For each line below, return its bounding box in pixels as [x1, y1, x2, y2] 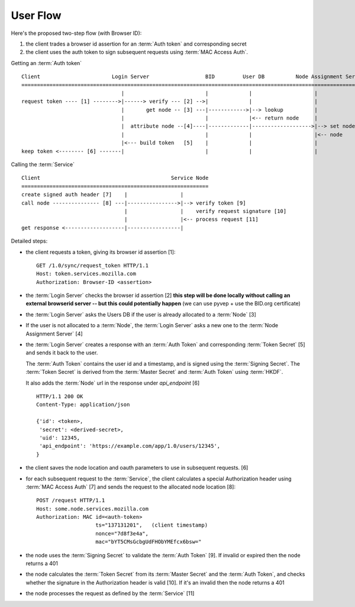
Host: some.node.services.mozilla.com [36, 505, 149, 512]
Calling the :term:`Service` [11, 161, 75, 168]
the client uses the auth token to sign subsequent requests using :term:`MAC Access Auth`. [25, 49, 248, 56]
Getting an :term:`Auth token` [11, 59, 82, 66]
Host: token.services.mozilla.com [36, 270, 136, 277]
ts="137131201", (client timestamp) [95, 522, 208, 529]
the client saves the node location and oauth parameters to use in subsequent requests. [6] [25, 464, 248, 472]
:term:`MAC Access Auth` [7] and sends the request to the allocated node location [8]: [25, 483, 236, 490]
